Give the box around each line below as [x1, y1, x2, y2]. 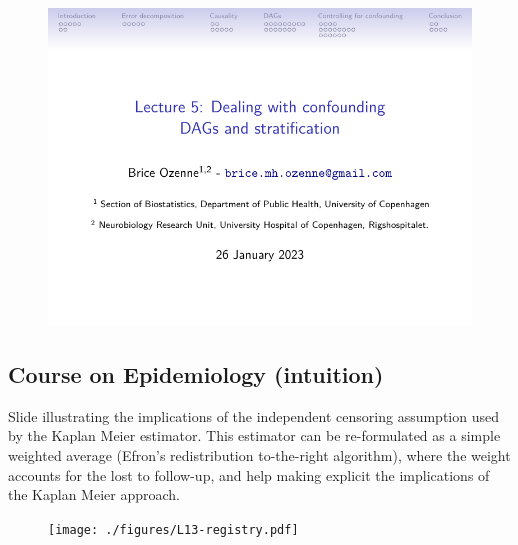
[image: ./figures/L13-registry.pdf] [48, 522, 299, 537]
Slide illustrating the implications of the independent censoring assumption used [8, 405, 499, 426]
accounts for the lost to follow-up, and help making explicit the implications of [8, 464, 490, 485]
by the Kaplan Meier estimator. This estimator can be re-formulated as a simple [8, 425, 501, 446]
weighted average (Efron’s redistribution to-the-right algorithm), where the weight [8, 444, 511, 465]
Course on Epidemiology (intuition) [8, 358, 384, 389]
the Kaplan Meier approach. [8, 484, 180, 505]
